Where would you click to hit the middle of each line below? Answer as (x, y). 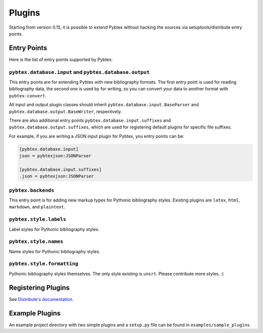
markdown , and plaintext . (37, 207)
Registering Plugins (39, 287)
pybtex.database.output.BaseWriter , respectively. (65, 111)
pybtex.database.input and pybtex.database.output (79, 72)
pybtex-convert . (28, 95)
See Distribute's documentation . (41, 299)
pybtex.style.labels (38, 219)
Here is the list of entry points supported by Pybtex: (61, 59)
